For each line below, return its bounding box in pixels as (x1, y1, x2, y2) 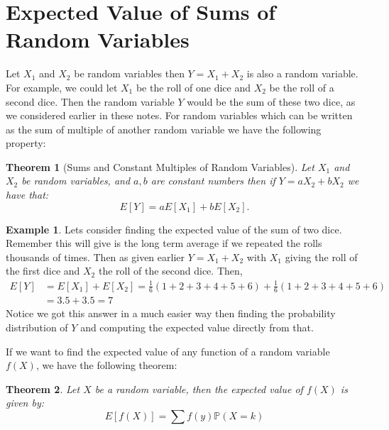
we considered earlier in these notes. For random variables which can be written (6, 108, 353, 123)
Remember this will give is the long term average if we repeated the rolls (6, 236, 322, 250)
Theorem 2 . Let (6, 381, 80, 396)
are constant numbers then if (150, 173, 275, 188)
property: (6, 136, 46, 150)
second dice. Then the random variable (6, 94, 175, 109)
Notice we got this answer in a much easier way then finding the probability (6, 306, 336, 321)
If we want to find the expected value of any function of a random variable (6, 343, 330, 358)
